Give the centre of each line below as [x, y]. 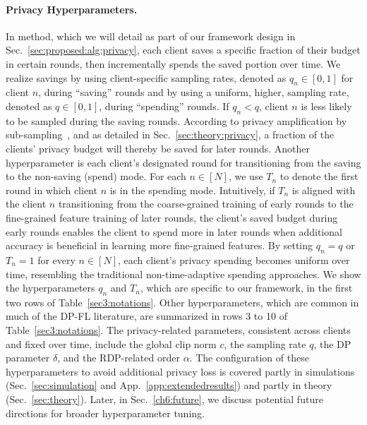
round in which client [52, 190]
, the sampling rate [265, 343]
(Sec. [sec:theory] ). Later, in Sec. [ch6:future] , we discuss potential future [164, 399]
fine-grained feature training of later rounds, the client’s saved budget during [172, 217]
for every [56, 259]
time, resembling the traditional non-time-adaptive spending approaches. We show [183, 274]
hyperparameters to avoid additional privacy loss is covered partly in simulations [180, 371]
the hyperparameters [50, 288]
